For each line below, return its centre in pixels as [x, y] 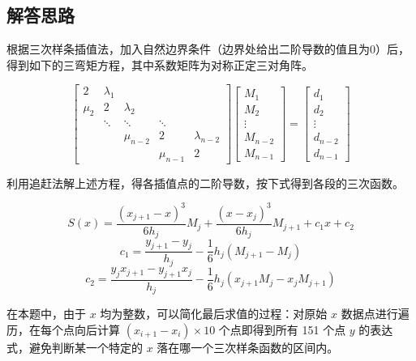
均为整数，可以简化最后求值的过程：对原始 [214, 314]
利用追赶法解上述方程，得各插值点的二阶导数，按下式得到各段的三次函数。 [205, 183]
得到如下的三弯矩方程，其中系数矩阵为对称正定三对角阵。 [160, 64]
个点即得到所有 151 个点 [282, 329]
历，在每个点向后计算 [63, 329]
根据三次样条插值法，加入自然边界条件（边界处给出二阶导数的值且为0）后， [208, 49]
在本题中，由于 [46, 314]
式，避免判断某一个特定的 [75, 347]
